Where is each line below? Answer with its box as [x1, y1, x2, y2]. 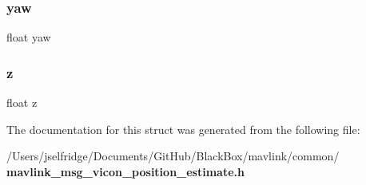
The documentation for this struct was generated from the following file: [6, 120, 360, 137]
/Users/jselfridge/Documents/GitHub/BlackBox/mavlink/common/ [6, 148, 340, 164]
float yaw [6, 29, 51, 45]
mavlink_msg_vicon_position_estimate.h [6, 163, 245, 179]
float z [6, 94, 38, 111]
